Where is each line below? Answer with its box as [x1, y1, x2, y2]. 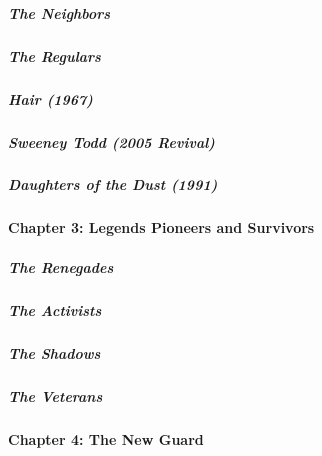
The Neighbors [8, 2, 111, 23]
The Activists [8, 299, 102, 320]
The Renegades [8, 256, 114, 277]
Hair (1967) [8, 88, 93, 109]
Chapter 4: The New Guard [8, 428, 204, 449]
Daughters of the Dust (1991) [8, 174, 218, 195]
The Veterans [8, 385, 103, 406]
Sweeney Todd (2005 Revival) [8, 131, 215, 152]
